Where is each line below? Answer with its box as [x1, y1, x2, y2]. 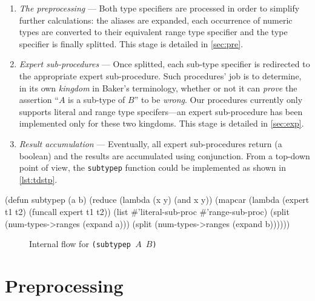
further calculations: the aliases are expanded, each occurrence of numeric [19, 13, 293, 26]
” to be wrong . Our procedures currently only [134, 93, 303, 106]
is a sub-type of [68, 93, 125, 106]
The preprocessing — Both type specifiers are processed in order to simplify [19, 2, 300, 14]
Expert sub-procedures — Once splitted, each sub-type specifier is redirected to [19, 58, 310, 70]
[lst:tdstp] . [19, 173, 58, 185]
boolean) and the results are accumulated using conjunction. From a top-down [19, 149, 310, 162]
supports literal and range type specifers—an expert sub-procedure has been [19, 105, 303, 117]
